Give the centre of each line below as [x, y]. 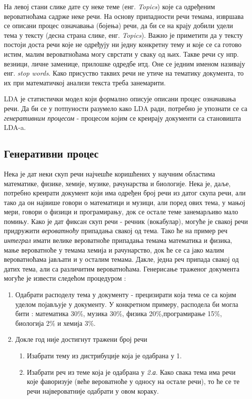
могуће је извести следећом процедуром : [65, 278]
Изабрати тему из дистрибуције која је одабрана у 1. [104, 356]
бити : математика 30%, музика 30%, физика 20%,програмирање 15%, [118, 313]
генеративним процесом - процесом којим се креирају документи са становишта [123, 118]
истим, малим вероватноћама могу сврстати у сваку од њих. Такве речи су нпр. [121, 54]
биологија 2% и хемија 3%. [55, 323]
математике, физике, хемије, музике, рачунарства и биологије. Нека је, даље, [117, 183]
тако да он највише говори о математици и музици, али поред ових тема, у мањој [125, 202]
